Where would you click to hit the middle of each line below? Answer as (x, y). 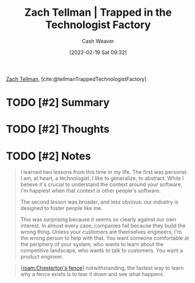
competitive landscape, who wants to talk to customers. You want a (102, 250)
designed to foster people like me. (61, 208)
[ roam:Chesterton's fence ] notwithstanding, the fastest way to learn (102, 268)
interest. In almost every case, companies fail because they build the (103, 226)
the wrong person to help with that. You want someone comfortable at (105, 238)
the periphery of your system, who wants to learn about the (92, 244)
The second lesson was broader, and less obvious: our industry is (99, 202)
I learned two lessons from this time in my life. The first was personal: (104, 172)
